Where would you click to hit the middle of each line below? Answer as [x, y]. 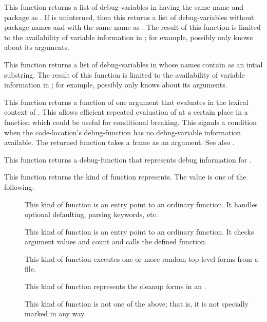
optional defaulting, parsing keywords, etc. [91, 214]
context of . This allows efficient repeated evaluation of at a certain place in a [126, 112]
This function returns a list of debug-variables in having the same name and [124, 7]
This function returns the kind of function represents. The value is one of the [125, 177]
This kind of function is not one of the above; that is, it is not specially [137, 303]
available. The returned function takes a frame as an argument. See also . [119, 142]
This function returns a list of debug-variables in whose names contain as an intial [133, 64]
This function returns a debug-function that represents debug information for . [128, 159]
